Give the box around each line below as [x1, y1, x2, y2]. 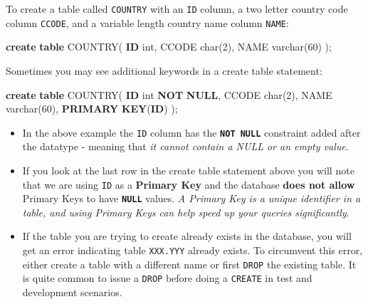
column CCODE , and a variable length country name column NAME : [6, 15, 289, 30]
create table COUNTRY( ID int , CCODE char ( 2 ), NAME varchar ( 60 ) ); [6, 39, 332, 54]
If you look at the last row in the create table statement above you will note [22, 162, 354, 177]
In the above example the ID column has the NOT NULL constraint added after [22, 125, 361, 140]
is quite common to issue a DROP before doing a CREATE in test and [22, 271, 312, 285]
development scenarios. [22, 285, 122, 299]
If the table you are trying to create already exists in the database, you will [22, 229, 352, 243]
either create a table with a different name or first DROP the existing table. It [22, 256, 357, 271]
